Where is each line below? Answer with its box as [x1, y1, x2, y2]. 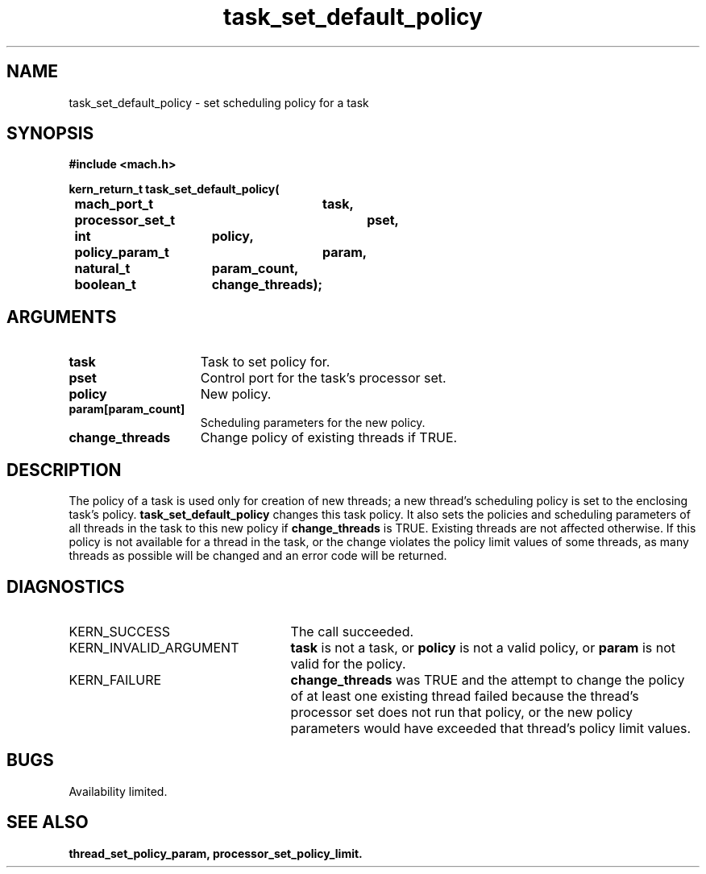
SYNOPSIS [6, 123, 94, 144]
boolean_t [74, 276, 136, 293]
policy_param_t [74, 244, 169, 261]
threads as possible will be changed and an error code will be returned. [69, 549, 447, 563]
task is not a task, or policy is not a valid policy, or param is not [290, 639, 676, 656]
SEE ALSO [6, 812, 89, 833]
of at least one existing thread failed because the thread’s [290, 687, 639, 704]
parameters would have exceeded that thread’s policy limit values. [290, 719, 691, 736]
